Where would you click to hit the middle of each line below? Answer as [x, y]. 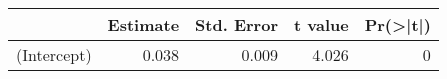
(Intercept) [54, 54]
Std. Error [236, 24]
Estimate [143, 24]
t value [321, 24]
